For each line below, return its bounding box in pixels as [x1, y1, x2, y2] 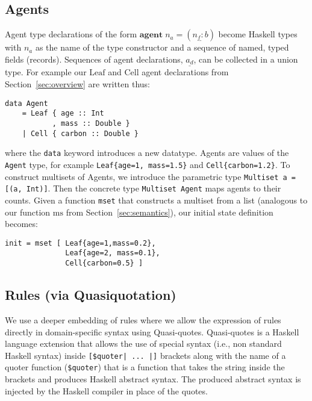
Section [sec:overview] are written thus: [5, 78, 150, 90]
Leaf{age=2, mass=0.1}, [65, 249, 160, 258]
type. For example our [5, 66, 87, 78]
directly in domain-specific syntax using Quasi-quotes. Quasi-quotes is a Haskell [5, 325, 299, 338]
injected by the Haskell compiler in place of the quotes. [5, 384, 208, 397]
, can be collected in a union [193, 52, 298, 65]
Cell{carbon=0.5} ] [65, 259, 143, 268]
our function [5, 205, 51, 218]
